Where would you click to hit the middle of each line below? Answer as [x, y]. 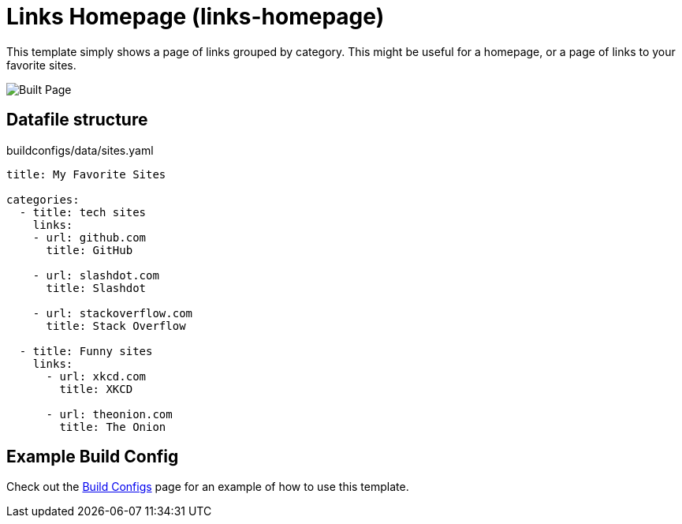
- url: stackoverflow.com [113, 313]
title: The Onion [113, 427]
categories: [43, 199]
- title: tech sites [83, 212]
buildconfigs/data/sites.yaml [80, 150]
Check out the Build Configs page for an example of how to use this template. [208, 487]
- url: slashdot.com [96, 275]
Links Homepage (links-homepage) [196, 17]
